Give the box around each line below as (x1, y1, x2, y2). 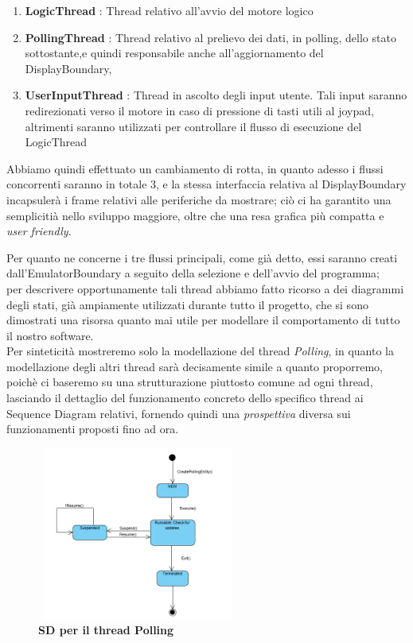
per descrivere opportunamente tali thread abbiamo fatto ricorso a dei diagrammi (6, 280, 404, 296)
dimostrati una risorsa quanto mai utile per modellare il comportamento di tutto (6, 312, 400, 328)
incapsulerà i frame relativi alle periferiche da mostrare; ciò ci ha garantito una (6, 191, 392, 207)
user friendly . (6, 223, 72, 239)
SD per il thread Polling (38, 622, 174, 638)
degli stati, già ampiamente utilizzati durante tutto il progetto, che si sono (6, 296, 368, 312)
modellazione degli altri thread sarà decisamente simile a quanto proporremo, (6, 358, 383, 374)
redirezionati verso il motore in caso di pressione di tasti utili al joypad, (25, 102, 374, 118)
